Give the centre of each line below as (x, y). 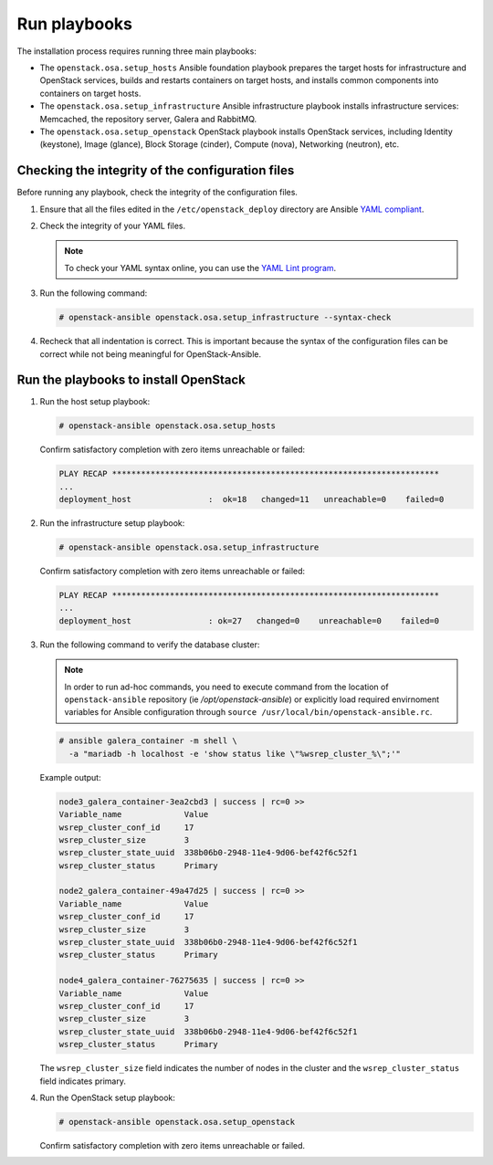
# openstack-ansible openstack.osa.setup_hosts (167, 426)
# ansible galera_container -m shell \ (148, 741)
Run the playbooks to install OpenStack (131, 380)
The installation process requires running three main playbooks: (137, 51)
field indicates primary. (83, 1081)
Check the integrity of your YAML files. (113, 226)
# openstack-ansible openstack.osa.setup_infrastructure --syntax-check (225, 318)
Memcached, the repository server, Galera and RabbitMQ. (148, 119)
